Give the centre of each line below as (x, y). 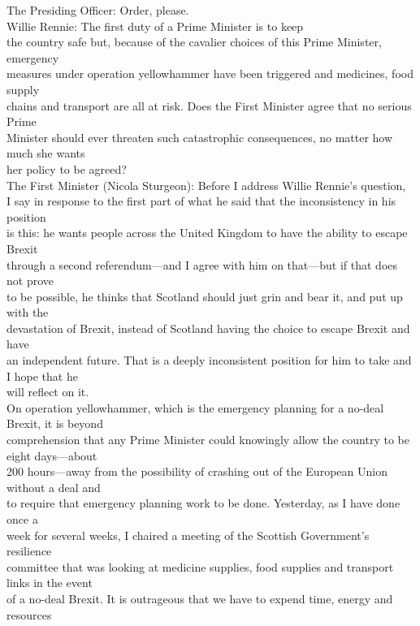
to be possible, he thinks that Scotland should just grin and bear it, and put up (205, 296)
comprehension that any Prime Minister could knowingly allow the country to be (208, 440)
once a (22, 519)
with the (28, 312)
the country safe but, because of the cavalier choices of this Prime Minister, (194, 42)
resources (29, 614)
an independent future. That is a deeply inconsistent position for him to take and (209, 360)
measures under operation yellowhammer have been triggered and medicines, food (210, 73)
